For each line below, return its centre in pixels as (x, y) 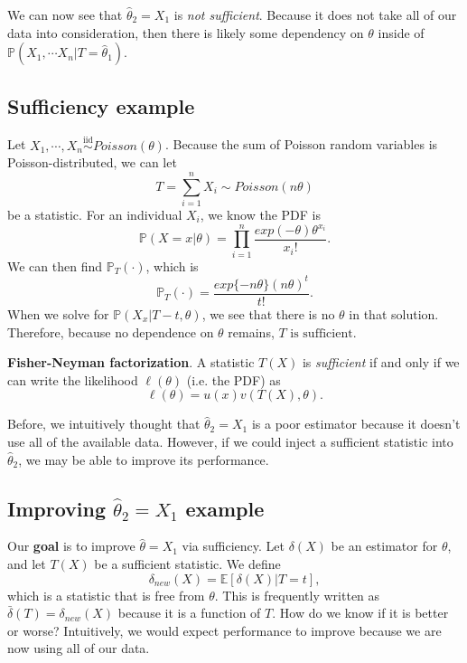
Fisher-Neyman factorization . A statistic (131, 362)
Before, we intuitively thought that (104, 424)
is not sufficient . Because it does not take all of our (315, 14)
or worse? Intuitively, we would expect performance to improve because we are (224, 630)
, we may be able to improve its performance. (144, 459)
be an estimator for (384, 546)
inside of (401, 32)
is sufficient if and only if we (381, 362)
